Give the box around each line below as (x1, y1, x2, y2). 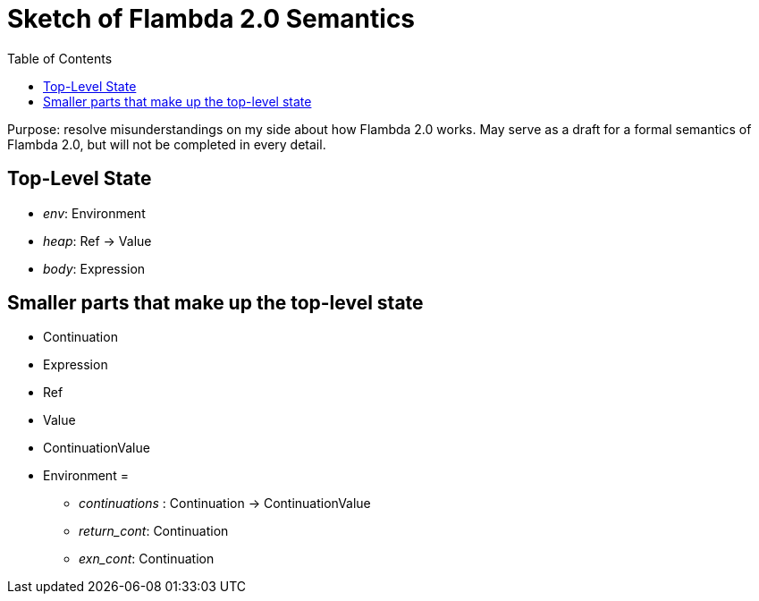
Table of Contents (7, 50, 113, 66)
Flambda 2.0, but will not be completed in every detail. (7, 136, 326, 152)
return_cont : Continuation (79, 523, 229, 539)
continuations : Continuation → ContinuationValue (79, 495, 371, 512)
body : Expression (43, 260, 146, 276)
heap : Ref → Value (43, 233, 152, 249)
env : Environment (43, 205, 146, 221)
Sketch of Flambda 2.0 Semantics (7, 4, 416, 34)
